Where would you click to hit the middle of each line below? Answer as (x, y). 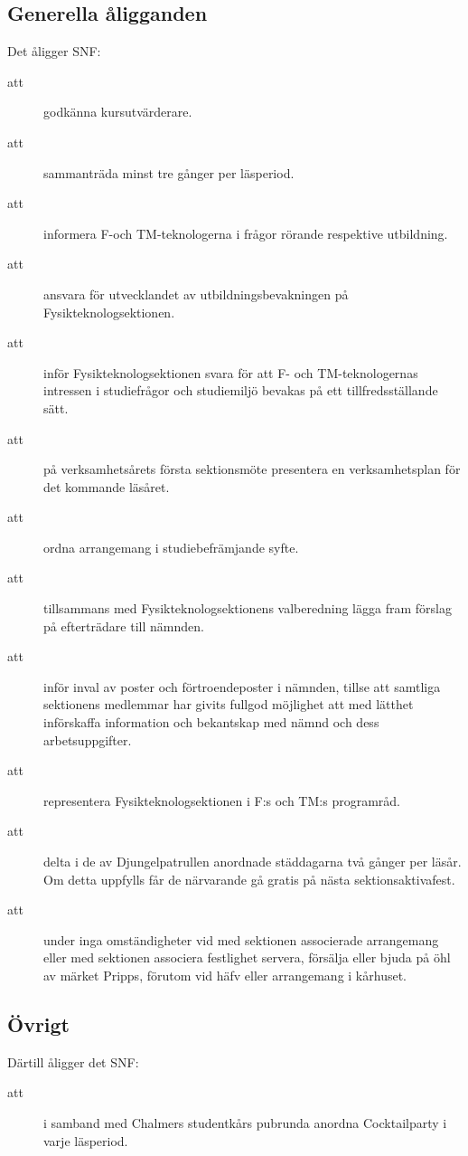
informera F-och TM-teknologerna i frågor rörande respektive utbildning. (246, 233)
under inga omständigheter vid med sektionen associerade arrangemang (241, 939)
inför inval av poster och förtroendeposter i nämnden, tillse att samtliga (242, 686)
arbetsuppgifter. (88, 739)
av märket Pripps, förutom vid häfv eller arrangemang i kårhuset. (225, 975)
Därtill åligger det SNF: (73, 1061)
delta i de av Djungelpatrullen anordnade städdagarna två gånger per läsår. (253, 862)
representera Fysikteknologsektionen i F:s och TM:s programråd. (222, 800)
